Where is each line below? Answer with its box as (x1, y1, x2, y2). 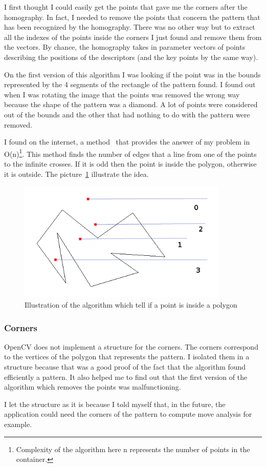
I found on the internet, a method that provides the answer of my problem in (4, 136, 250, 147)
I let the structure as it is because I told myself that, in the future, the (4, 398, 226, 409)
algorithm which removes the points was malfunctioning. (4, 381, 181, 392)
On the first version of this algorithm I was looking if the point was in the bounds (4, 69, 261, 79)
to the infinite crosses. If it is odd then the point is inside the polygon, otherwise (4, 158, 257, 169)
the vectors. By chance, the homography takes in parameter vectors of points (4, 42, 246, 52)
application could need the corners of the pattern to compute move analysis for (4, 409, 252, 419)
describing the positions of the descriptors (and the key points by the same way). (4, 51, 258, 62)
